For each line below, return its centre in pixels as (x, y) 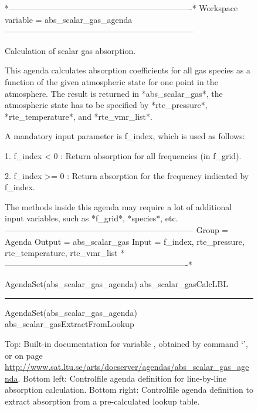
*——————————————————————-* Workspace (121, 8)
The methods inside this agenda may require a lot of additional (118, 206)
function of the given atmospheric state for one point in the (111, 81)
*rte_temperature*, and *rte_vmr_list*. (79, 116)
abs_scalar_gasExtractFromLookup (69, 324)
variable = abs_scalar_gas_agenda (69, 19)
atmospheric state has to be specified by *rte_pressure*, (106, 105)
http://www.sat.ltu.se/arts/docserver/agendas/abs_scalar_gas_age (127, 367)
